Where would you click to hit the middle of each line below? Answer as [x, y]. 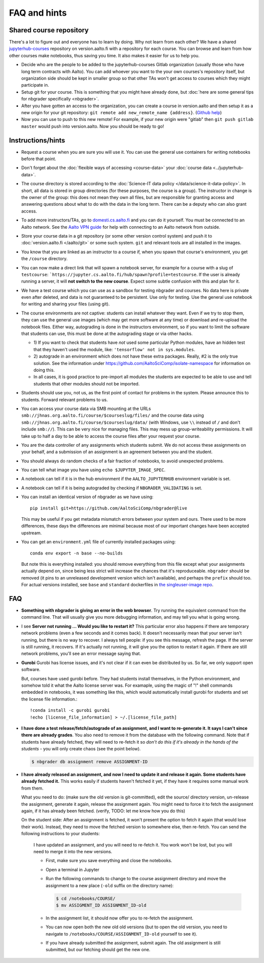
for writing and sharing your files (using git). [66, 304]
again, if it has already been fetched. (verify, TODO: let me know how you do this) [103, 811]
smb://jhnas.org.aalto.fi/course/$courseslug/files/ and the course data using [113, 415]
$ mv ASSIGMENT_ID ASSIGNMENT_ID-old [101, 905]
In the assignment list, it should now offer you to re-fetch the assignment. [120, 918]
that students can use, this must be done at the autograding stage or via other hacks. [107, 334]
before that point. [39, 159]
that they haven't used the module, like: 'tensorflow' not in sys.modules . [114, 349]
